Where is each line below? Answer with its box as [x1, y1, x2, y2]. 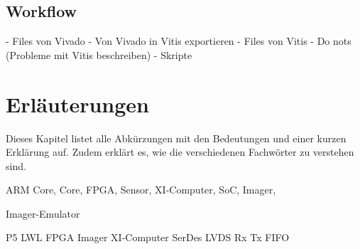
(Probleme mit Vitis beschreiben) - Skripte [6, 47, 192, 62]
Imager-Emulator [6, 206, 80, 221]
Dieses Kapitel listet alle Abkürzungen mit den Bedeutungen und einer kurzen [6, 130, 347, 145]
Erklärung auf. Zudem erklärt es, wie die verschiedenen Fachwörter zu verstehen [6, 144, 354, 159]
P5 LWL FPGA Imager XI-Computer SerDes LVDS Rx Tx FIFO [6, 230, 290, 245]
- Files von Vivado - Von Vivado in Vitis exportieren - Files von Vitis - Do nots [6, 33, 351, 48]
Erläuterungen [6, 89, 149, 118]
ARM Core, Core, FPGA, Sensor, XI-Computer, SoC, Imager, [6, 182, 276, 197]
